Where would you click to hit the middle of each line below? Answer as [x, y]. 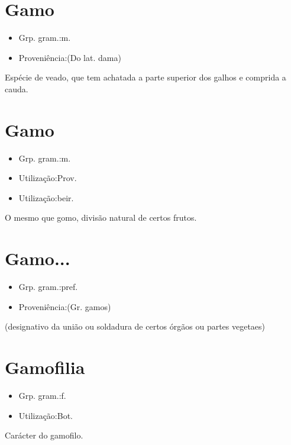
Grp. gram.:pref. [48, 287]
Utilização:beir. [46, 197]
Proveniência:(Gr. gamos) [65, 306]
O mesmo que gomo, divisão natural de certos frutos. [101, 217]
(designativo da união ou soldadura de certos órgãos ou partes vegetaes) [135, 326]
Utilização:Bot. [46, 415]
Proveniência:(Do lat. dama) [70, 57]
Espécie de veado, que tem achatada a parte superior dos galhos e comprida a [145, 77]
